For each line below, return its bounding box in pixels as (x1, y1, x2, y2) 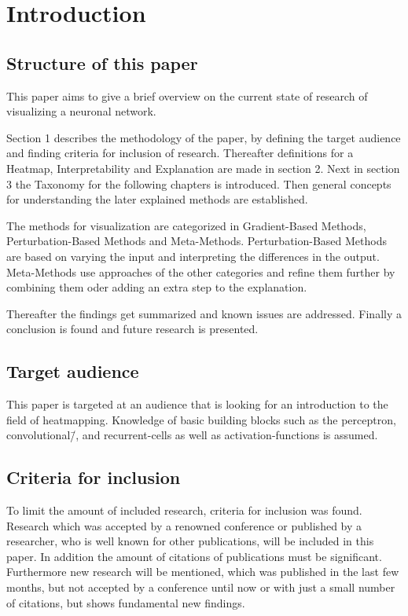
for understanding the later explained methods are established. (6, 191, 308, 207)
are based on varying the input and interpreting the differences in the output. (6, 247, 380, 264)
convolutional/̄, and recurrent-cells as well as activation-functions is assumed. (6, 427, 378, 443)
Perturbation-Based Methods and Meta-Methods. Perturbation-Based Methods (6, 233, 387, 249)
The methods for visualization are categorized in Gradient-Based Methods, (6, 217, 366, 233)
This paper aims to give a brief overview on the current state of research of (6, 87, 368, 104)
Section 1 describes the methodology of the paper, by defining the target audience (6, 129, 401, 145)
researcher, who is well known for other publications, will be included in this (6, 533, 374, 549)
